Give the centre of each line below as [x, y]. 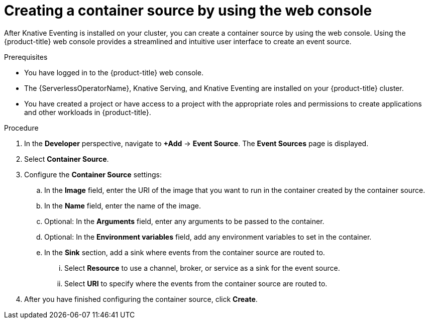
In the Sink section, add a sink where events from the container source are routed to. [185, 252]
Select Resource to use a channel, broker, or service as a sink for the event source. [202, 268]
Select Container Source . [67, 159]
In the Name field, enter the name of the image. [123, 205]
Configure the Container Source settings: [93, 174]
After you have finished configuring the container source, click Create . [141, 299]
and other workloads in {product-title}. [88, 112]
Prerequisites [26, 57]
